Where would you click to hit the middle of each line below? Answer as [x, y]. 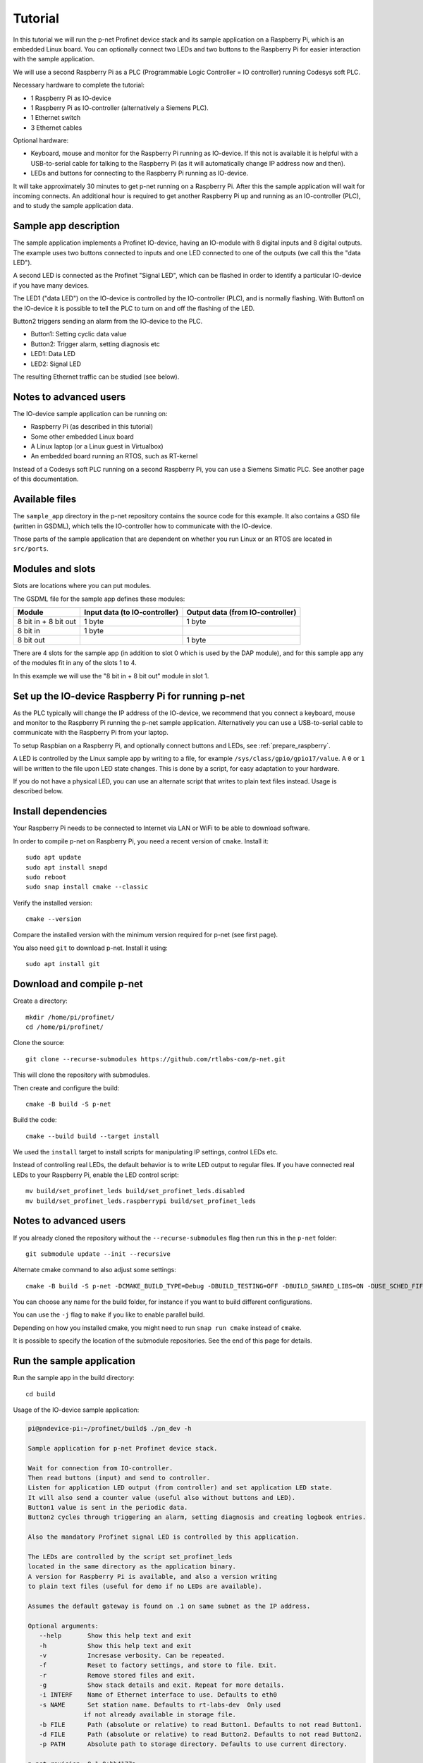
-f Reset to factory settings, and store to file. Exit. [158, 1665]
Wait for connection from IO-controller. [100, 1468]
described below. [38, 791]
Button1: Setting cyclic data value [79, 334]
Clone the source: [39, 1043]
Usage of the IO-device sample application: [76, 1410]
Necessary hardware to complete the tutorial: [79, 85]
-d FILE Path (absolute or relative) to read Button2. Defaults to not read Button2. [201, 1734]
